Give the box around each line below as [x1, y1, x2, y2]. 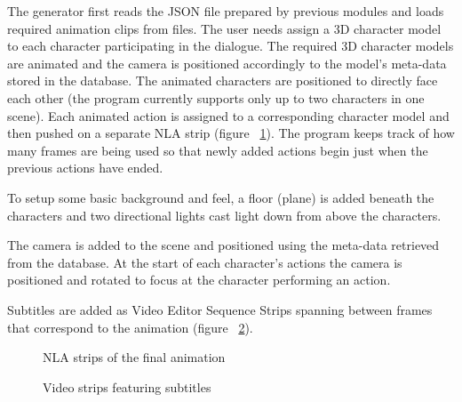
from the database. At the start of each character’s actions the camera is [7, 253, 402, 271]
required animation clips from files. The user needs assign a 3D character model [7, 19, 442, 37]
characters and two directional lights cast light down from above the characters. [7, 205, 442, 224]
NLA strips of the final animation [43, 348, 226, 366]
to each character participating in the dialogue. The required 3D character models [7, 36, 454, 55]
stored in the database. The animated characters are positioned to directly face [7, 71, 438, 90]
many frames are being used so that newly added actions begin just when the [7, 141, 428, 159]
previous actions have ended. [7, 158, 163, 177]
